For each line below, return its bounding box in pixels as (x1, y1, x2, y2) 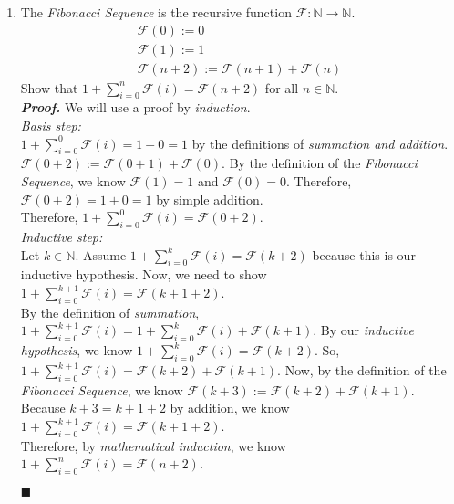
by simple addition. (156, 189, 263, 208)
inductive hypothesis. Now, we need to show (20, 265, 267, 284)
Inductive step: (20, 227, 103, 247)
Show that (20, 78, 78, 97)
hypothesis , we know (20, 341, 133, 360)
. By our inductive (313, 320, 414, 340)
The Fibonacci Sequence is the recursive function (20, 3, 292, 21)
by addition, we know (170, 398, 290, 417)
